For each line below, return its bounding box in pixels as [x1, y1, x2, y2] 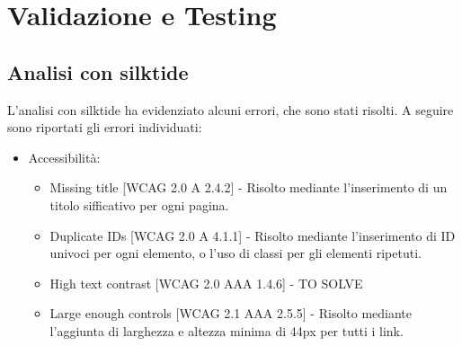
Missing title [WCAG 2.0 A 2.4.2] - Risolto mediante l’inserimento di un [49, 178, 448, 197]
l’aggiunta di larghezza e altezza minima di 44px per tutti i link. [49, 321, 404, 340]
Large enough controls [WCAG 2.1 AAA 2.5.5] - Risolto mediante [49, 304, 413, 323]
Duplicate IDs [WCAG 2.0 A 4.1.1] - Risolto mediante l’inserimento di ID [49, 226, 456, 244]
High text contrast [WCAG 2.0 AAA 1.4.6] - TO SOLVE [49, 273, 363, 292]
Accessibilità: [28, 147, 101, 166]
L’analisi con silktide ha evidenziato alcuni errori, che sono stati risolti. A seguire [7, 100, 454, 119]
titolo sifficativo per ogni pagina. [49, 195, 229, 214]
